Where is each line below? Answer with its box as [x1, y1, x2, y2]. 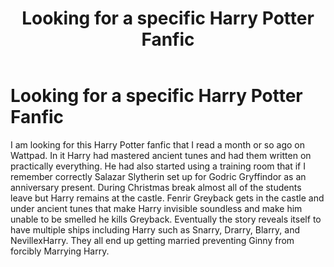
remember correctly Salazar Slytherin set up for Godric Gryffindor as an [10, 170, 307, 182]
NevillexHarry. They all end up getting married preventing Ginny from [10, 234, 295, 246]
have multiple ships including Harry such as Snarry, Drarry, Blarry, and [10, 223, 301, 236]
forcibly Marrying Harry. [10, 245, 110, 257]
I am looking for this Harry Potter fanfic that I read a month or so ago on [10, 138, 306, 151]
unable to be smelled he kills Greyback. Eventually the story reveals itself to [10, 213, 322, 225]
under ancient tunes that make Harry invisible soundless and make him [10, 202, 303, 214]
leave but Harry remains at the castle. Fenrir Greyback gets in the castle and [10, 192, 325, 204]
